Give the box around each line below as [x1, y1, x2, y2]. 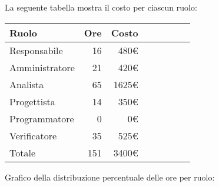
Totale [9, 145, 36, 159]
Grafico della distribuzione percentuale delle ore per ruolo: [5, 171, 215, 183]
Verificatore [9, 128, 57, 142]
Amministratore [9, 60, 75, 74]
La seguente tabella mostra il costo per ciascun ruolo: [5, 1, 197, 13]
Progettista [9, 94, 55, 108]
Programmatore [9, 111, 74, 125]
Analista [9, 77, 44, 91]
